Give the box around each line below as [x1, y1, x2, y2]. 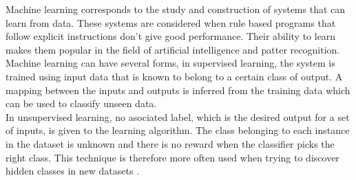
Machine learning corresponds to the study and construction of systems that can [6, 2, 346, 16]
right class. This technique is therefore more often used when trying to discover [6, 150, 339, 164]
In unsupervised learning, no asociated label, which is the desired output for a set [6, 109, 350, 124]
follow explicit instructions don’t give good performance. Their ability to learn [6, 29, 336, 43]
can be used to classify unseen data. [6, 96, 157, 111]
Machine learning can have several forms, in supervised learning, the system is [6, 56, 335, 70]
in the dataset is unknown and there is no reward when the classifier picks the [6, 136, 335, 150]
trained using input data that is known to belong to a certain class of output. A [6, 69, 343, 83]
